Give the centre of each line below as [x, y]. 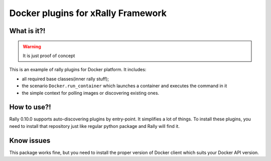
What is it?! [27, 31]
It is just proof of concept [49, 56]
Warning [32, 46]
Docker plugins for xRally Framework [88, 13]
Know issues [30, 140]
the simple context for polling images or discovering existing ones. [91, 93]
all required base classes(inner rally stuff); [65, 79]
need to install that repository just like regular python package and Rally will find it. [95, 126]
